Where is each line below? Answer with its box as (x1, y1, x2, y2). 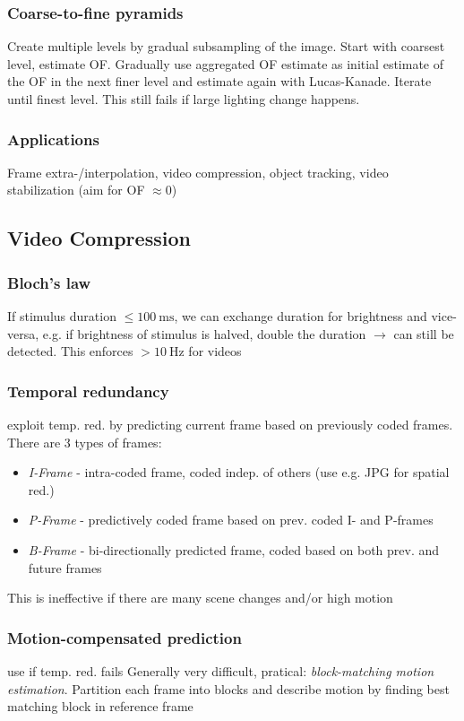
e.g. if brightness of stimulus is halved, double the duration (42, 324, 366, 343)
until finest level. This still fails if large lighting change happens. (7, 90, 360, 108)
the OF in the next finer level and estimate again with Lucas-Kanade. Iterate (7, 72, 432, 91)
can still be (393, 324, 454, 343)
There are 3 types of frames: (7, 432, 162, 451)
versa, (7, 324, 39, 343)
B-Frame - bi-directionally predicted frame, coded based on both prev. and (28, 540, 440, 559)
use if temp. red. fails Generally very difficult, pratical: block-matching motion (7, 661, 434, 680)
